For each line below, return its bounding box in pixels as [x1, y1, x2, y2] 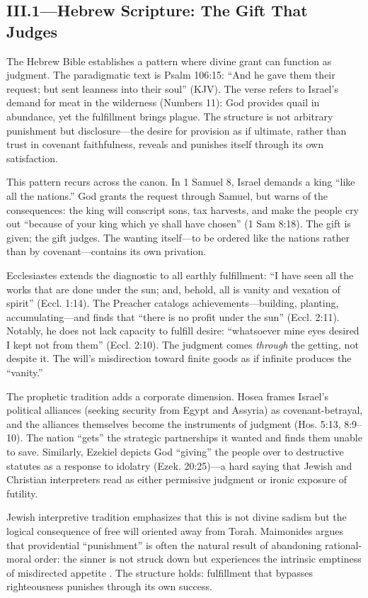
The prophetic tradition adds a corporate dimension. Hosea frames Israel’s [6, 388, 328, 403]
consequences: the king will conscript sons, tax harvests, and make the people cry [6, 202, 360, 217]
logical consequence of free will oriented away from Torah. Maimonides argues [6, 524, 344, 538]
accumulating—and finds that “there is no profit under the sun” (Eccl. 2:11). [6, 309, 340, 324]
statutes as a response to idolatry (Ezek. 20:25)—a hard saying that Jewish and [6, 458, 352, 473]
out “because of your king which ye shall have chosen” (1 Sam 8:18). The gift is [6, 216, 351, 231]
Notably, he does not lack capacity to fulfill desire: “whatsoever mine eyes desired [6, 323, 360, 338]
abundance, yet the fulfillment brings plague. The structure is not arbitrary [6, 108, 333, 123]
